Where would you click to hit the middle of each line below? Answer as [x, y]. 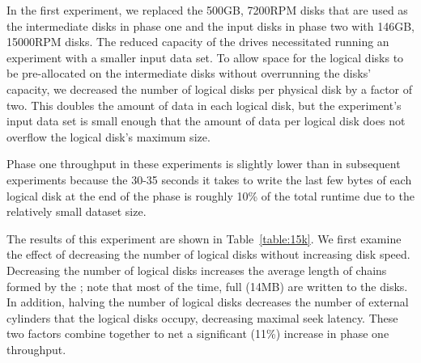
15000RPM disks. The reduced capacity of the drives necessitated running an [198, 42]
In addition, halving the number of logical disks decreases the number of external [208, 302]
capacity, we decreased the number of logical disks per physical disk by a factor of [210, 89]
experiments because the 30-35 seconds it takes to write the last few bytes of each [209, 179]
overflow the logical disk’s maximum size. [108, 136]
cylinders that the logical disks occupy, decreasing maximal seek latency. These [202, 317]
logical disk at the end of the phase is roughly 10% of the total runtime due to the [210, 195]
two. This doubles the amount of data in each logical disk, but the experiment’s [204, 105]
